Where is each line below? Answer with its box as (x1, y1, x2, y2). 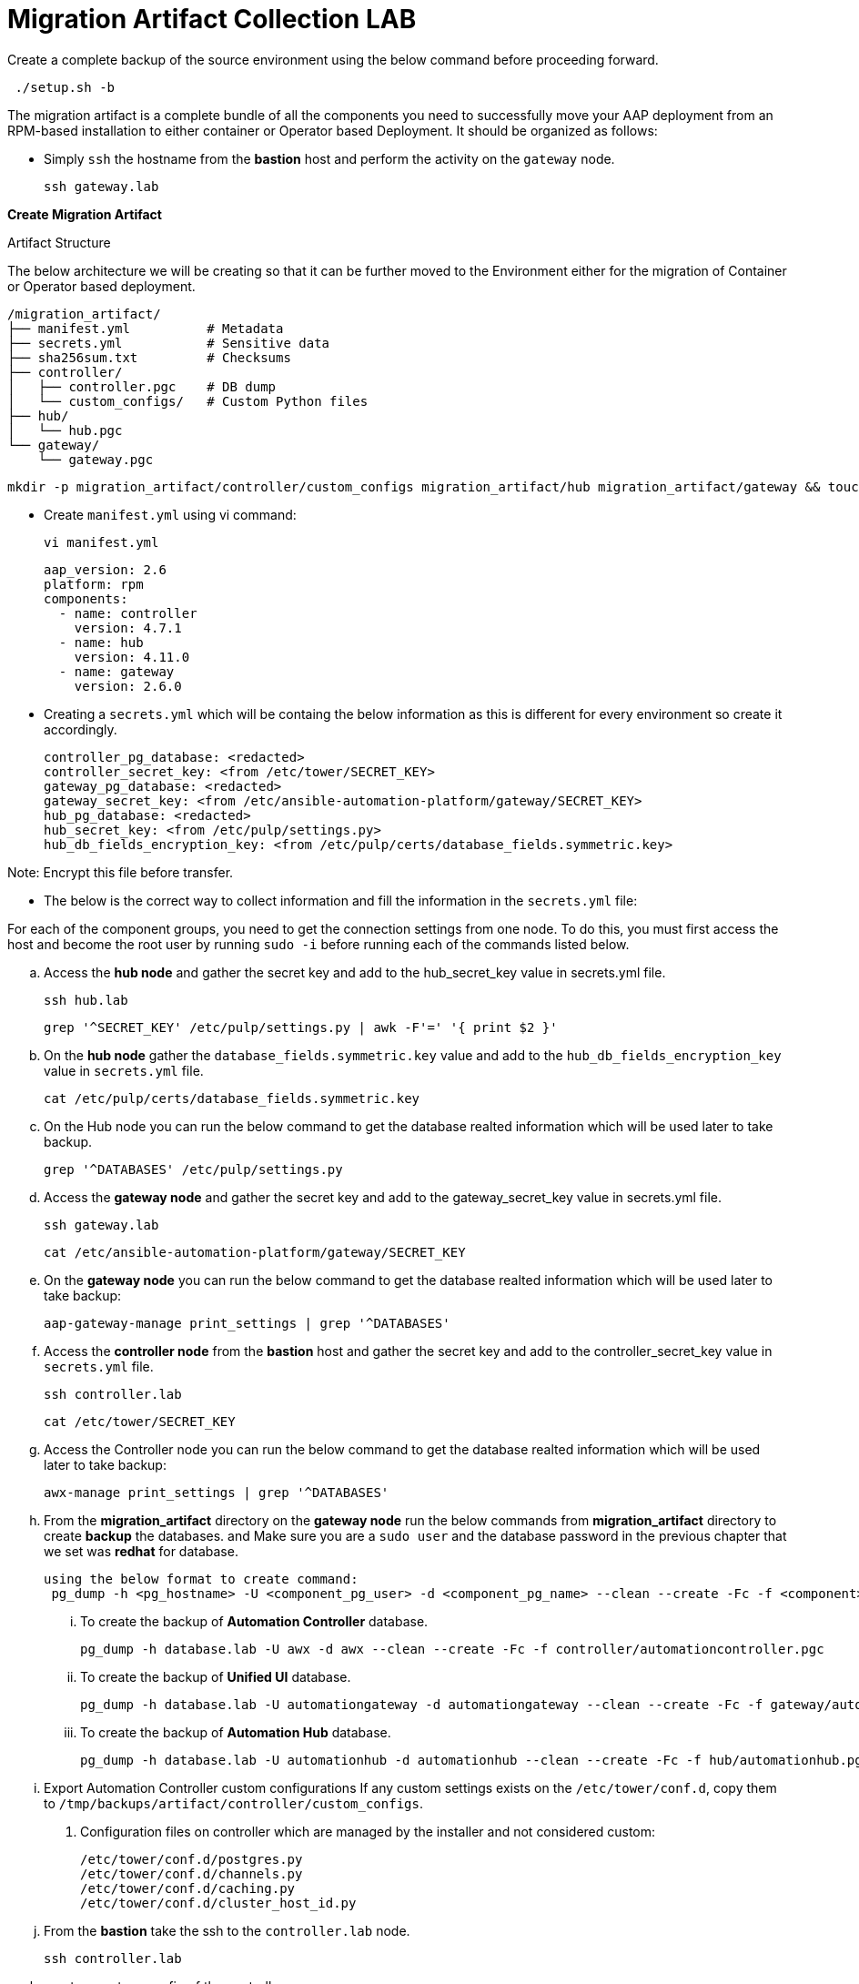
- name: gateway (58, 663, 175, 679)
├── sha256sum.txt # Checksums (7, 349, 291, 365)
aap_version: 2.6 (44, 562, 167, 577)
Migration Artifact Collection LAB (7, 4, 417, 35)
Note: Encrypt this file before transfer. (7, 864, 234, 880)
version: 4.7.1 (74, 620, 182, 635)
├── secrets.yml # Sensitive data (7, 335, 330, 350)
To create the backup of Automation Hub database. (80, 1724, 391, 1740)
